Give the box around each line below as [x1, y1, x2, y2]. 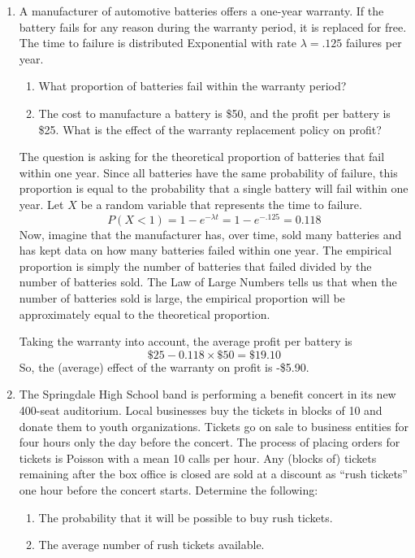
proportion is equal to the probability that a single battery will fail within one [19, 180, 409, 197]
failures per [346, 34, 402, 51]
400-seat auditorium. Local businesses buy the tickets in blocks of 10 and [19, 401, 383, 418]
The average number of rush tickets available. [38, 536, 265, 553]
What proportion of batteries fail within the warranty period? [38, 77, 347, 94]
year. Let [19, 195, 64, 212]
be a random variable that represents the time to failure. [80, 195, 362, 212]
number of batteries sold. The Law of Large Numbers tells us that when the [19, 273, 397, 290]
